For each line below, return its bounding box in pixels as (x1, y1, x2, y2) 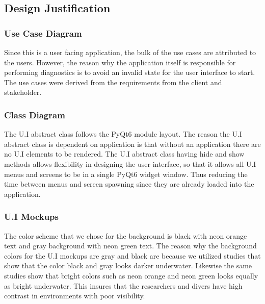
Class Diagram (4, 108, 65, 121)
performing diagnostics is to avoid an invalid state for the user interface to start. (4, 67, 255, 78)
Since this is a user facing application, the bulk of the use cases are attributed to (4, 47, 256, 57)
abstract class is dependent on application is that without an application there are (4, 138, 261, 149)
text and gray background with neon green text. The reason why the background (4, 240, 257, 251)
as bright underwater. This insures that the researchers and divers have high (4, 280, 243, 291)
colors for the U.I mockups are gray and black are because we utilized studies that (4, 250, 261, 261)
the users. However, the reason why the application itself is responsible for (4, 57, 236, 67)
